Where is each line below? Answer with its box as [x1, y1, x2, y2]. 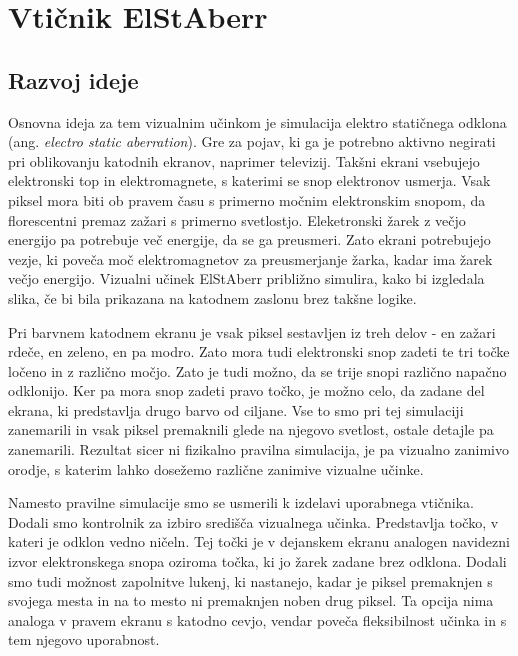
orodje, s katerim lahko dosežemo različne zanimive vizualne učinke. [8, 458, 424, 479]
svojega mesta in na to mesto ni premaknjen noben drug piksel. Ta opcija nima [8, 590, 494, 611]
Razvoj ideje [8, 64, 139, 95]
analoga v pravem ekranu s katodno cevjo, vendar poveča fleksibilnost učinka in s [8, 609, 507, 630]
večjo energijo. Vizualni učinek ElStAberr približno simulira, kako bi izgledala [8, 268, 485, 289]
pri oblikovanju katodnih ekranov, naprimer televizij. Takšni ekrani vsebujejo [8, 150, 480, 171]
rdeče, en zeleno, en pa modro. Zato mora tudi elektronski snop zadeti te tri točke [8, 341, 510, 362]
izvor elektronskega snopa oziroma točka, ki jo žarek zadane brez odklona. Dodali [8, 551, 507, 572]
